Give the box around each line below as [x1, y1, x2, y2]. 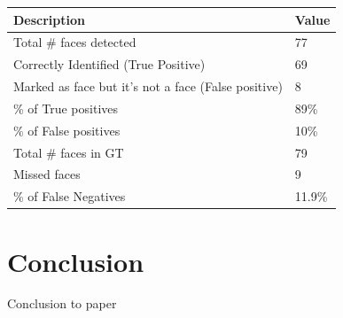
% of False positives [13, 120, 121, 139]
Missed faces [13, 165, 81, 183]
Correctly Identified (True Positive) [13, 55, 206, 74]
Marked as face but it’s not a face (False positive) [13, 77, 283, 96]
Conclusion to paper [7, 294, 117, 313]
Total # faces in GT [13, 143, 124, 161]
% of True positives [13, 98, 119, 117]
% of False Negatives [13, 187, 126, 206]
